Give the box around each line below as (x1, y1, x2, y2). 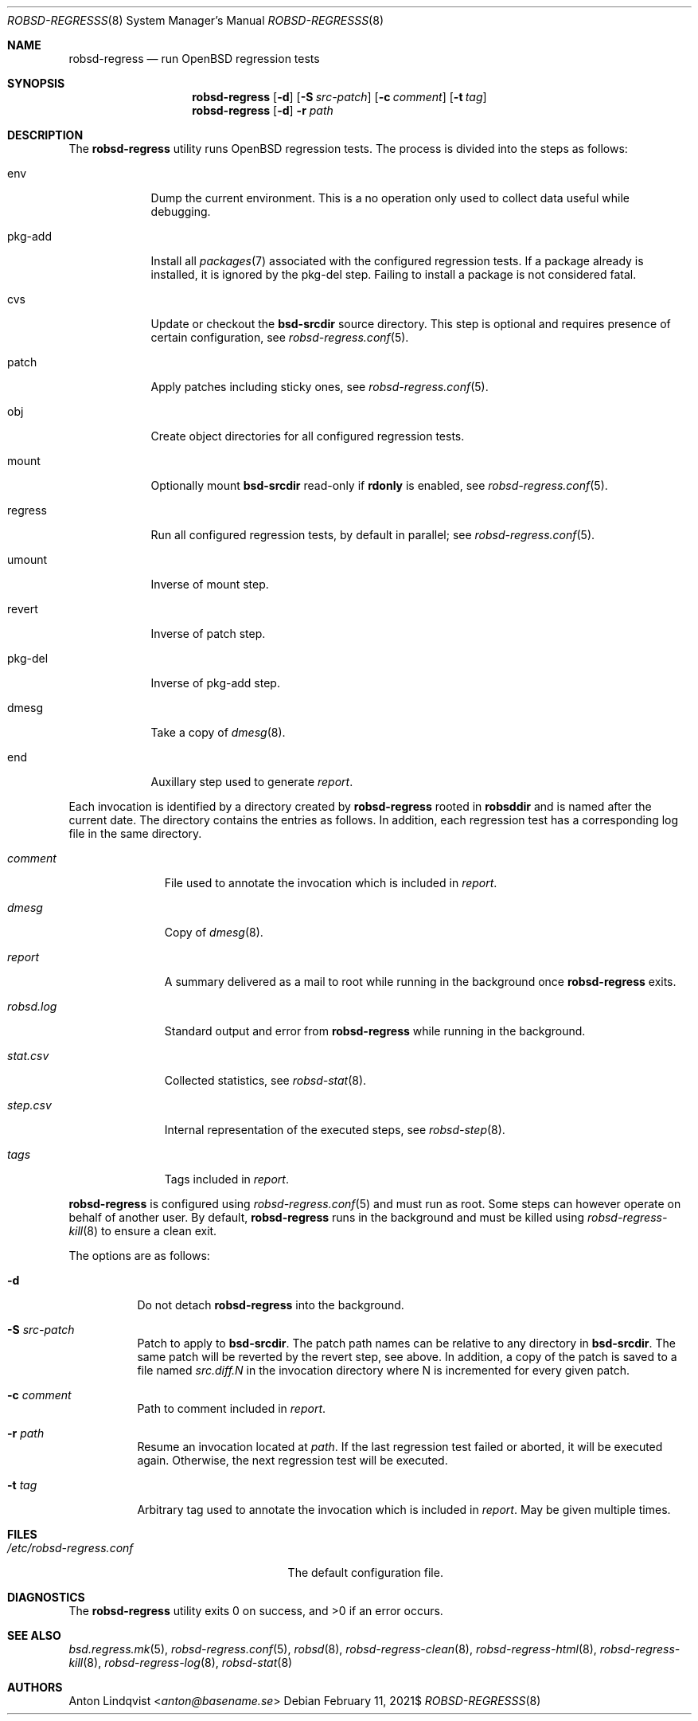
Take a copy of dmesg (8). (150, 726, 286, 739)
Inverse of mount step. (150, 577, 269, 591)
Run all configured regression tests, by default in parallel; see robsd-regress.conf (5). (150, 528, 595, 542)
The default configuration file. (287, 1566, 443, 1579)
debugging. (150, 205, 211, 218)
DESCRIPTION (7, 128, 84, 142)
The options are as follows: (68, 1249, 210, 1262)
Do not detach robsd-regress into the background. (137, 1298, 404, 1312)
